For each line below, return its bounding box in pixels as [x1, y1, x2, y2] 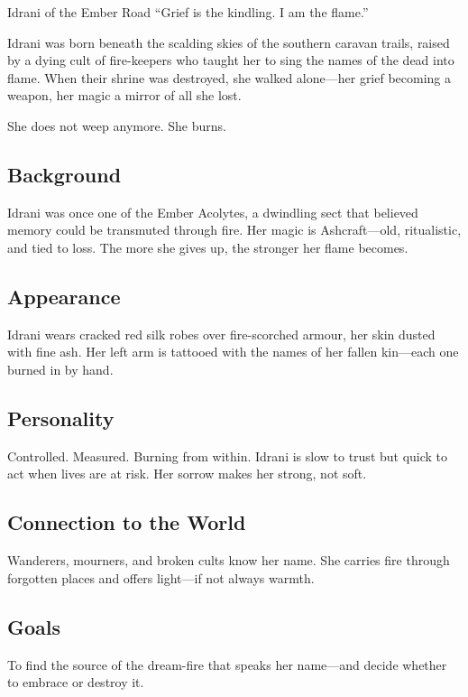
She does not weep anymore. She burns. [7, 116, 226, 135]
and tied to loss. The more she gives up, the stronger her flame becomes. [7, 237, 408, 256]
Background [7, 160, 122, 188]
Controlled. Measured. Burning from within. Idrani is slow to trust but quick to [7, 446, 448, 465]
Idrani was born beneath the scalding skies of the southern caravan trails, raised [7, 33, 450, 51]
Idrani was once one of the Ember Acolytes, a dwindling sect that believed [7, 202, 418, 221]
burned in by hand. [7, 359, 114, 378]
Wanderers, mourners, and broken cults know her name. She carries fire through [7, 551, 450, 570]
